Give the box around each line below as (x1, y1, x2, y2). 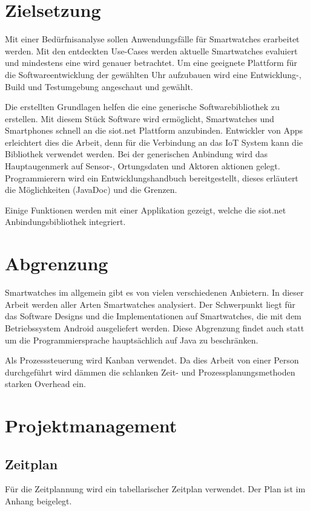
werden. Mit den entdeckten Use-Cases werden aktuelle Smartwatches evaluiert (5, 44, 298, 57)
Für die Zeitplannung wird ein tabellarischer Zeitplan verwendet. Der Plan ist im (5, 483, 306, 495)
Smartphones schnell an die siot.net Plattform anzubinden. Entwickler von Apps (5, 124, 303, 137)
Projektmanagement (5, 413, 177, 438)
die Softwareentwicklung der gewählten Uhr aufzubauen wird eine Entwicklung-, (5, 68, 302, 80)
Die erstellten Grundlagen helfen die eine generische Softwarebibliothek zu (5, 100, 280, 113)
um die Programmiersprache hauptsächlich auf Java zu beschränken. (5, 333, 259, 346)
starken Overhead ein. (5, 377, 86, 390)
